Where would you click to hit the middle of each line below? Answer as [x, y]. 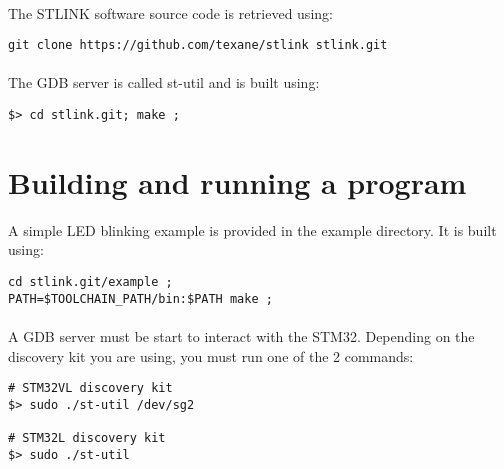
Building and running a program [237, 181]
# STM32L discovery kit [87, 438]
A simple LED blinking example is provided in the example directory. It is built [252, 229]
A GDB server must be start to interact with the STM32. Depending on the [241, 335]
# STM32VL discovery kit [90, 388]
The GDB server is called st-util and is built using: [164, 82]
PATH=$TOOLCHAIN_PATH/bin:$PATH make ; [140, 298]
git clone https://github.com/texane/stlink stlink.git [198, 45]
